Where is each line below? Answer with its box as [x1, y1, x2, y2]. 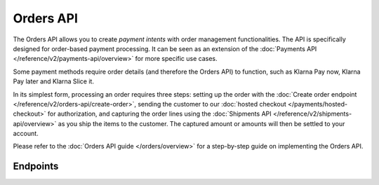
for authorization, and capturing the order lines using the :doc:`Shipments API [47, 109, 272, 118]
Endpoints [13, 160, 59, 172]
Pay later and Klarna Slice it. [13, 77, 95, 85]
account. [13, 130, 39, 138]
